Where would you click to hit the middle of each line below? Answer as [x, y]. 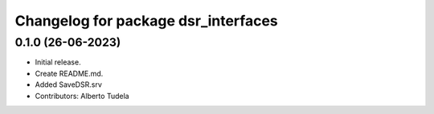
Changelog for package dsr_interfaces [147, 21]
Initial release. [58, 62]
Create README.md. [69, 73]
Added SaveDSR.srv [68, 85]
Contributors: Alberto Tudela [82, 96]
